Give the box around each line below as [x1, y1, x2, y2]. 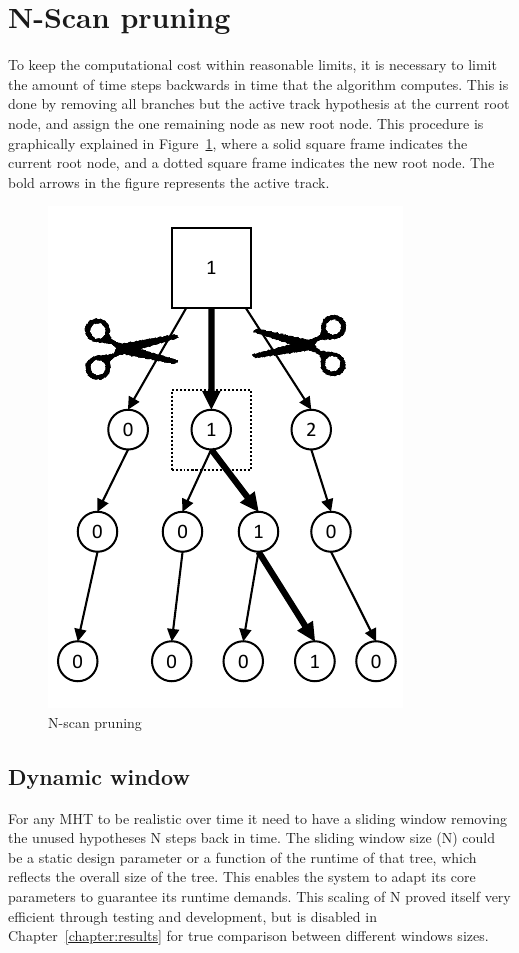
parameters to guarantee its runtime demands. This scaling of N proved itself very [8, 886, 511, 907]
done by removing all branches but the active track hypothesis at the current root [8, 93, 510, 114]
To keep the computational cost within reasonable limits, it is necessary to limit [8, 54, 497, 75]
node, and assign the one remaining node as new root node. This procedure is [8, 112, 484, 133]
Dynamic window [8, 760, 190, 791]
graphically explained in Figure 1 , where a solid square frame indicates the [8, 132, 468, 153]
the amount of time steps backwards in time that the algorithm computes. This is [8, 73, 509, 94]
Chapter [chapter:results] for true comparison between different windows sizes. [8, 925, 489, 946]
